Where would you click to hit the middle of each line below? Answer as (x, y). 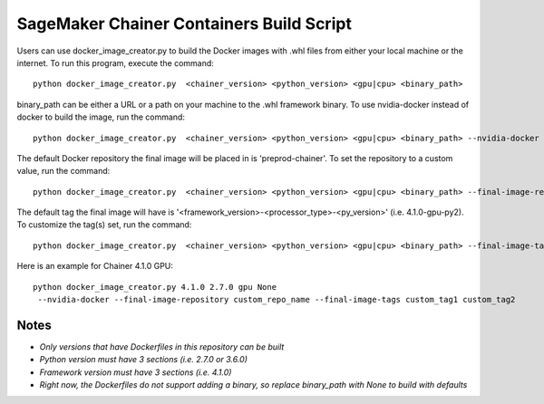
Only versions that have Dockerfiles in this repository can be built (162, 346)
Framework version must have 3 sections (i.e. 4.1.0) (136, 372)
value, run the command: (63, 171)
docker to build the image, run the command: (101, 117)
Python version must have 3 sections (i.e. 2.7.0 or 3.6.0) (144, 360)
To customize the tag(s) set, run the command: (104, 225)
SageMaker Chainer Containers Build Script (185, 24)
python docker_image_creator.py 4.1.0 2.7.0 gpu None (155, 287)
